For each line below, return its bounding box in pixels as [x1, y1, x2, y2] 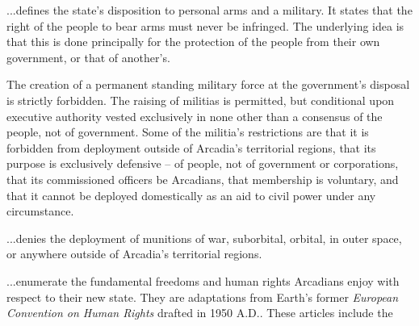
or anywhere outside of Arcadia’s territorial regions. [6, 245, 262, 262]
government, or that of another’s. [6, 48, 170, 65]
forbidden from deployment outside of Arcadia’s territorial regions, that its [6, 139, 376, 156]
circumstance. [6, 203, 74, 219]
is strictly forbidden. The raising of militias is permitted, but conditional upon [6, 91, 395, 108]
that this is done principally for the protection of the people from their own [6, 33, 380, 50]
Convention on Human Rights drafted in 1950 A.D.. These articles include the [6, 304, 393, 321]
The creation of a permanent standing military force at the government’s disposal [6, 76, 410, 93]
